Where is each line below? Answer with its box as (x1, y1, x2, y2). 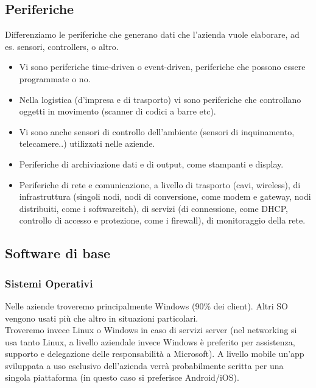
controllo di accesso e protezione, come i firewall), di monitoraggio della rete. (19, 214, 306, 227)
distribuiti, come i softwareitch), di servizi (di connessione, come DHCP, (19, 202, 288, 214)
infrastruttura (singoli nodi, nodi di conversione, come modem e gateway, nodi (19, 190, 311, 203)
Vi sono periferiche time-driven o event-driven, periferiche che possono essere (19, 60, 306, 73)
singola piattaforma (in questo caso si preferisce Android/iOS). (5, 371, 239, 384)
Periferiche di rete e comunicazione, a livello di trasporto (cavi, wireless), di (19, 178, 301, 191)
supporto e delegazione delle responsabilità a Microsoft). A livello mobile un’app (5, 347, 304, 360)
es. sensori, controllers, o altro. (5, 40, 119, 52)
